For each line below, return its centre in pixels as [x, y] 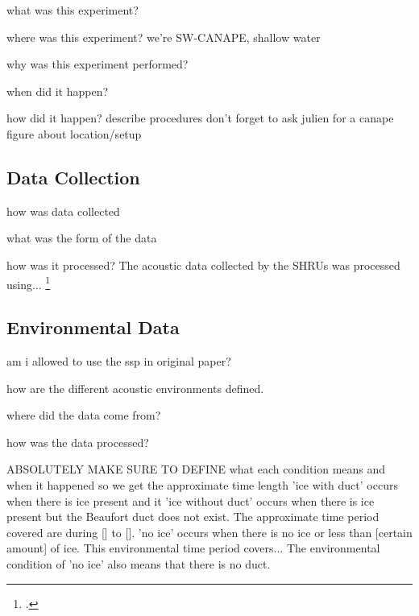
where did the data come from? [84, 415]
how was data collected [63, 211]
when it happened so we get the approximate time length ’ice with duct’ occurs [202, 484]
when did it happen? [58, 91]
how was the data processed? [78, 442]
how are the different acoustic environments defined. [135, 388]
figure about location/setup [74, 133]
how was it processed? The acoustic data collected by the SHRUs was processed [203, 265]
